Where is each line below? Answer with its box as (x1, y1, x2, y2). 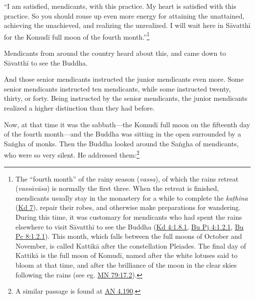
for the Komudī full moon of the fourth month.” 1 (4, 30, 150, 42)
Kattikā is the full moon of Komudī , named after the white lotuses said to (15, 250, 238, 260)
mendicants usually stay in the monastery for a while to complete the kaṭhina (15, 192, 248, 203)
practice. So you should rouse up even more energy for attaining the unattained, (4, 10, 245, 21)
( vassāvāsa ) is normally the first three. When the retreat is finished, (15, 183, 219, 193)
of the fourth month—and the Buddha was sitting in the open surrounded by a (4, 129, 241, 139)
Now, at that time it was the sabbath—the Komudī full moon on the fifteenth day (4, 119, 251, 129)
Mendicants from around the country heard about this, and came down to (4, 48, 226, 58)
